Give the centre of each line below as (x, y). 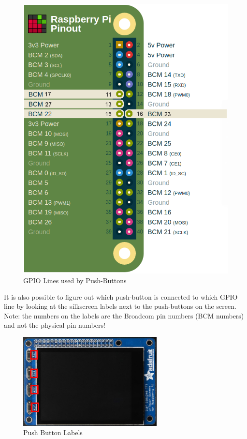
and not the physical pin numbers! (55, 325)
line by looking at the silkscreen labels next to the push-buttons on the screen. (120, 306)
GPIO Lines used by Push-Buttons (75, 280)
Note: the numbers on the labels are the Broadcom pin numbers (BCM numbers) (124, 315)
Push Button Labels (53, 432)
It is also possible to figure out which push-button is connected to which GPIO (121, 296)
